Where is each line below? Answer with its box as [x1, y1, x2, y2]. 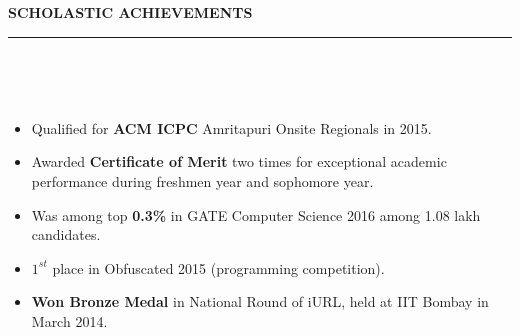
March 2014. [31, 310, 108, 331]
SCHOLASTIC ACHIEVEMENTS [8, 2, 253, 22]
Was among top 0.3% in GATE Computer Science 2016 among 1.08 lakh [31, 204, 481, 225]
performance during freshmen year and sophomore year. [31, 170, 374, 191]
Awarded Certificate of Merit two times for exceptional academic [31, 151, 447, 172]
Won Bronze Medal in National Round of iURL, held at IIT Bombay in [31, 291, 489, 312]
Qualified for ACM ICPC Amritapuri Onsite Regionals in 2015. [31, 117, 432, 138]
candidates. [31, 224, 101, 245]
